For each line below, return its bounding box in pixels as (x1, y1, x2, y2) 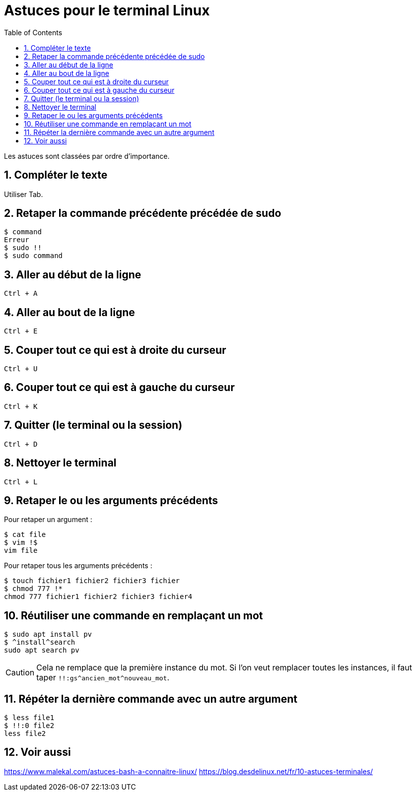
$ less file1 (4, 714, 55, 722)
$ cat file (4, 530, 46, 539)
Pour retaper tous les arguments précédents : (4, 561, 152, 570)
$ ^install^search (4, 638, 75, 647)
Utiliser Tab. (4, 190, 43, 199)
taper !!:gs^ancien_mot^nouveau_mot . (36, 672, 170, 683)
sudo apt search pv (4, 646, 79, 655)
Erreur (4, 236, 29, 244)
